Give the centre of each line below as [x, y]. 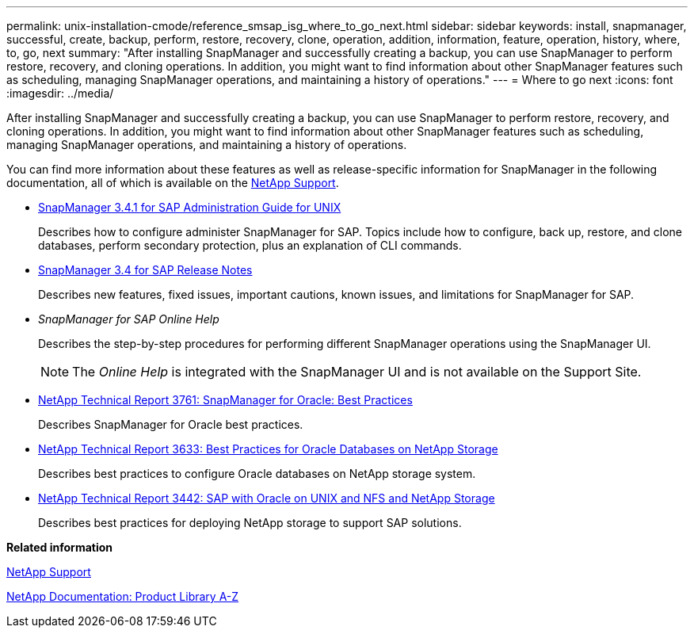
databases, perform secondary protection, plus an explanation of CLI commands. [250, 245]
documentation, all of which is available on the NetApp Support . [173, 183]
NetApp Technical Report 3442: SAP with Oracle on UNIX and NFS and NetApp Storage [267, 498]
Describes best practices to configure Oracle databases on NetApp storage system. [257, 474]
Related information [60, 547]
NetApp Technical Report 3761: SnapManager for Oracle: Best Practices [225, 400]
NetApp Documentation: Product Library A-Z [123, 596]
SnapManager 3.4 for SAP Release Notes [145, 270]
